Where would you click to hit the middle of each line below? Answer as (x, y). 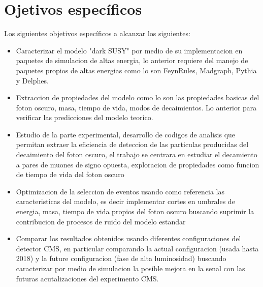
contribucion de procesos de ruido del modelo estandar (101, 221)
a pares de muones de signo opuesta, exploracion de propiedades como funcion (138, 164)
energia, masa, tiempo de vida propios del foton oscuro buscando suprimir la (135, 211)
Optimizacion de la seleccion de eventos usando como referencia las (120, 191)
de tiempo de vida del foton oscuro (70, 174)
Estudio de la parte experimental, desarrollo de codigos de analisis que (126, 134)
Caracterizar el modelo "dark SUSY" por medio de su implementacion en (129, 50)
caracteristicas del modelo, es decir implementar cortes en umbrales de (125, 201)
